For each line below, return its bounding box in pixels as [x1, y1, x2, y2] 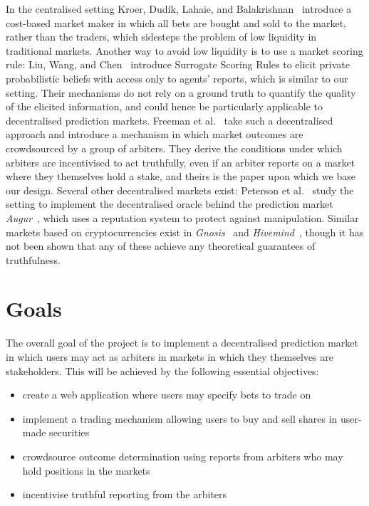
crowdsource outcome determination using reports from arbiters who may [22, 448, 343, 463]
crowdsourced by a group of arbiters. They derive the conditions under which [6, 140, 343, 155]
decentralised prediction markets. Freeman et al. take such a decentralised [6, 112, 333, 127]
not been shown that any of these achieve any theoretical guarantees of [6, 238, 316, 253]
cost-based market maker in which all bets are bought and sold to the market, [6, 15, 346, 30]
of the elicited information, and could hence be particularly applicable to [6, 99, 323, 114]
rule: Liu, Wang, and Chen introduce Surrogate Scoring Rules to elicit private [6, 57, 350, 72]
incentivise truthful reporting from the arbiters [22, 487, 227, 502]
